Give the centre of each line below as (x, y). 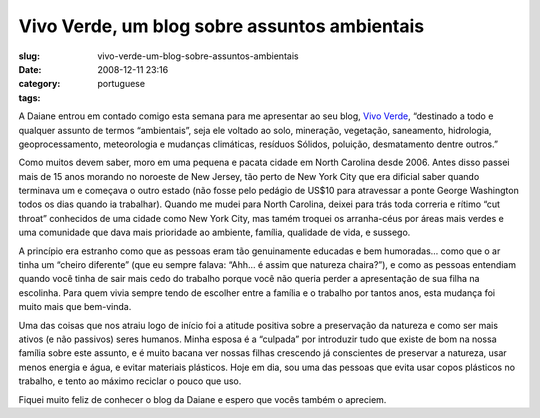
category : (39, 84)
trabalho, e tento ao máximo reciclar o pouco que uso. (130, 381)
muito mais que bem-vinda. (75, 307)
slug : (29, 56)
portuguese (121, 84)
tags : (29, 97)
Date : (30, 69)
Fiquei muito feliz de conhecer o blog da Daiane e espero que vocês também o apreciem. (202, 399)
